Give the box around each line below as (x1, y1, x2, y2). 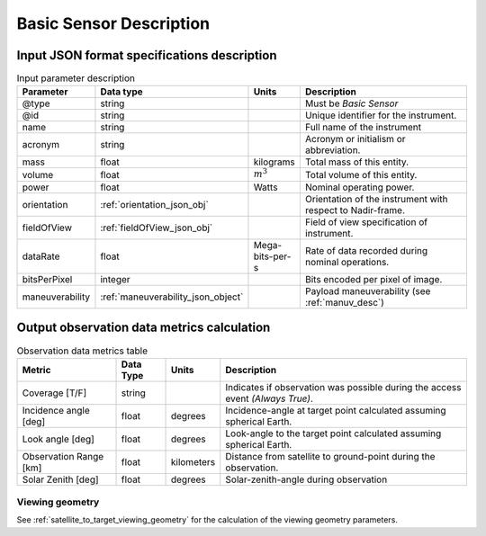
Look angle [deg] (22, 433, 94, 445)
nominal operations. (304, 255, 390, 268)
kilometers (170, 455, 216, 468)
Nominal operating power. (304, 181, 415, 193)
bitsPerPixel (22, 272, 73, 285)
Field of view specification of (304, 216, 427, 228)
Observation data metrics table (16, 344, 148, 357)
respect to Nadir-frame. (304, 203, 405, 216)
